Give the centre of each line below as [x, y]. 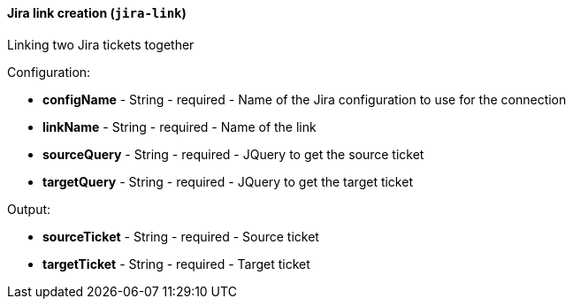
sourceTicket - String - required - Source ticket [181, 236]
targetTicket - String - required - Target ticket [176, 264]
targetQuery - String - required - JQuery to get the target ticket [228, 181]
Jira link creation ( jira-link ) [97, 13]
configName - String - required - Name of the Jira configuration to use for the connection [305, 99]
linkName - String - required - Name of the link [180, 126]
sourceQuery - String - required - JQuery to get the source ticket [233, 154]
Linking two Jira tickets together [101, 44]
